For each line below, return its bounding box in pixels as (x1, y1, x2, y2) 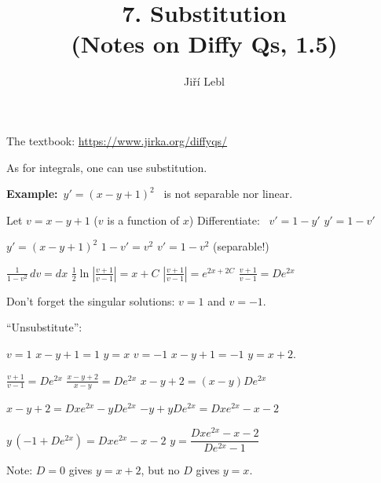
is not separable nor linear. (163, 185, 293, 202)
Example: (6, 185, 58, 202)
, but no (141, 462, 180, 478)
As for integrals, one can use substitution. (6, 159, 207, 175)
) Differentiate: (189, 211, 260, 228)
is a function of (107, 211, 180, 228)
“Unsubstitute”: (6, 319, 82, 335)
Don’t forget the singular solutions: (6, 292, 175, 309)
